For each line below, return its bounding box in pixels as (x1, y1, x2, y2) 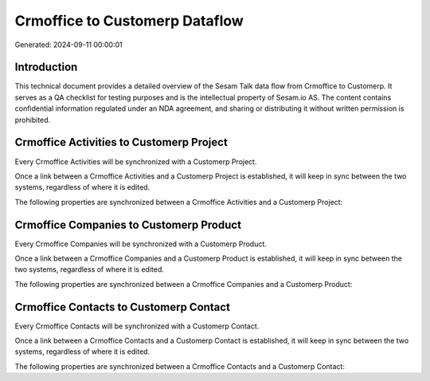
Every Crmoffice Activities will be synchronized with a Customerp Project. (14, 156, 257, 167)
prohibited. (14, 115, 51, 124)
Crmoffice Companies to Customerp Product (14, 218, 242, 231)
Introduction (14, 61, 78, 74)
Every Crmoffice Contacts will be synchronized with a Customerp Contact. (14, 321, 260, 331)
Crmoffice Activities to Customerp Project (14, 136, 229, 149)
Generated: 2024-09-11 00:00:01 (14, 40, 123, 49)
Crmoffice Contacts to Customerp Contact (14, 300, 231, 314)
